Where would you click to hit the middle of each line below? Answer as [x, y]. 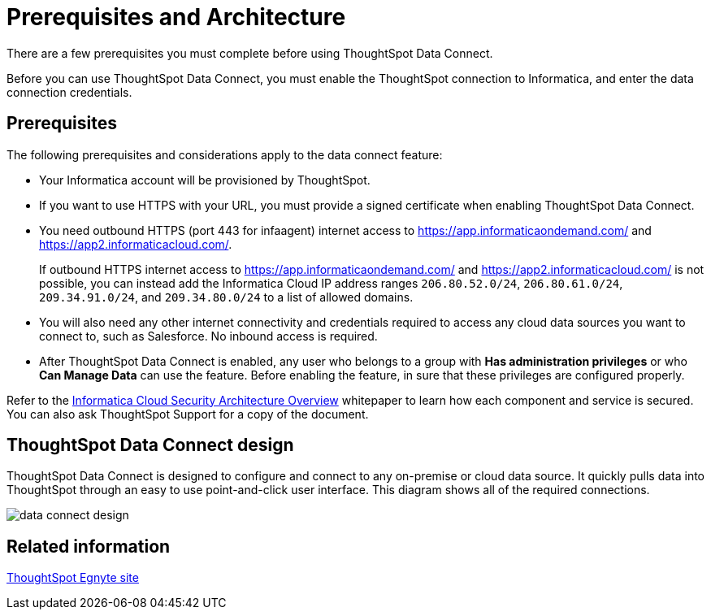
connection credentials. [69, 92]
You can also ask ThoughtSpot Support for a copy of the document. [188, 414]
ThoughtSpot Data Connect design [150, 445]
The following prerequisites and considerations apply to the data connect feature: [225, 154]
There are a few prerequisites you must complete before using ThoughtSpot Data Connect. [250, 53]
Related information [89, 546]
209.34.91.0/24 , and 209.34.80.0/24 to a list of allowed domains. [226, 297]
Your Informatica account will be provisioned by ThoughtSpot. [205, 180]
